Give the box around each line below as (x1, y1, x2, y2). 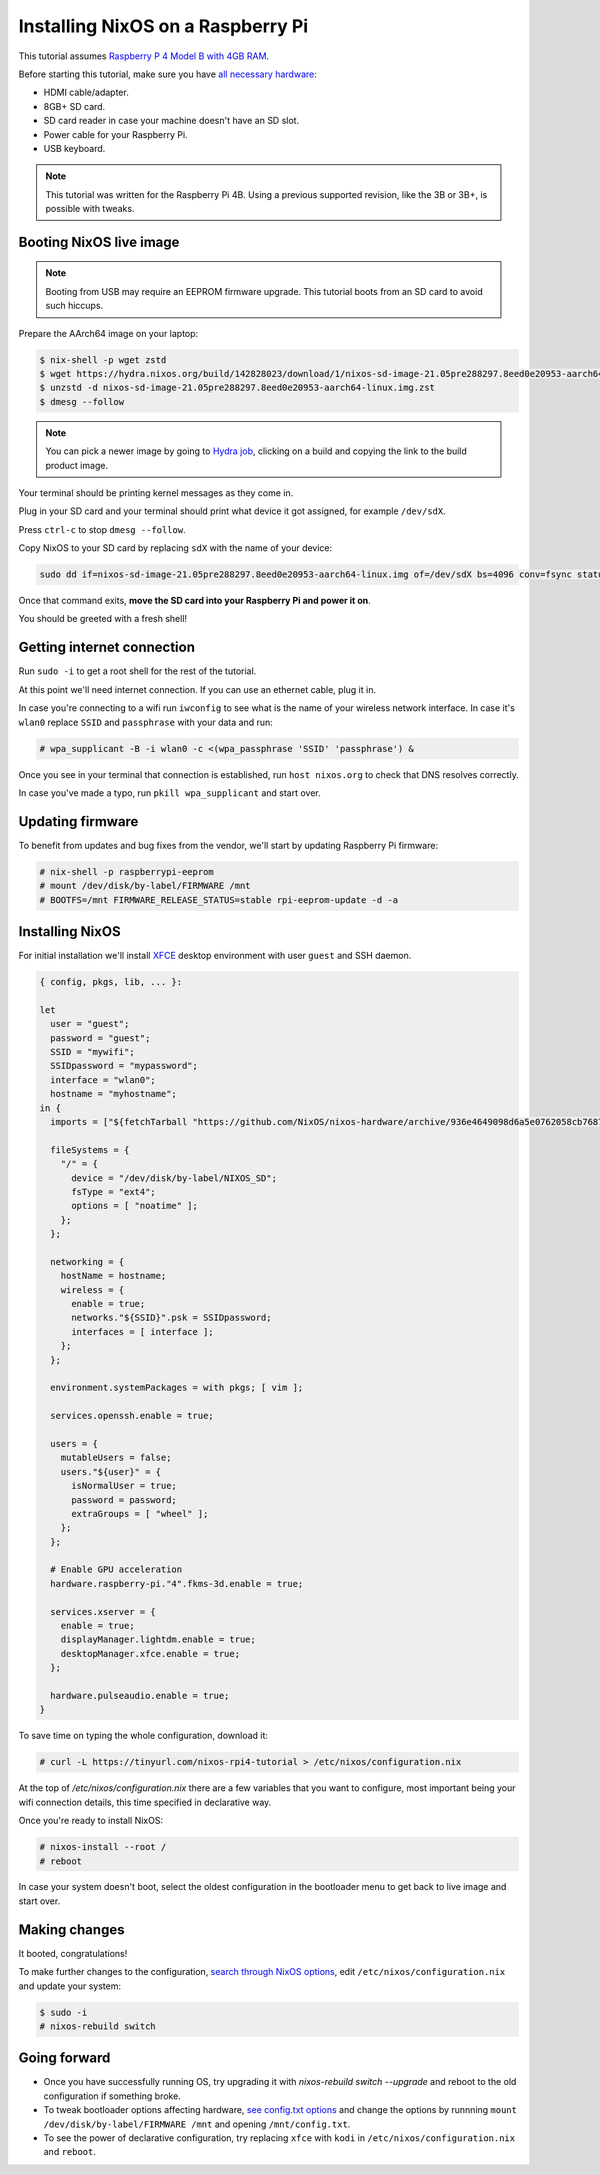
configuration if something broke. (43, 2090, 182, 2102)
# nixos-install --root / (39, 1841, 167, 1853)
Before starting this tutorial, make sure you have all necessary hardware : (18, 68, 317, 80)
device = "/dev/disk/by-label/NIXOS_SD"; (71, 1172, 277, 1184)
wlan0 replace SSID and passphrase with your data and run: (18, 716, 274, 728)
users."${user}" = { (60, 1466, 162, 1477)
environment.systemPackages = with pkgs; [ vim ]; (50, 1382, 304, 1394)
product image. (45, 459, 109, 471)
